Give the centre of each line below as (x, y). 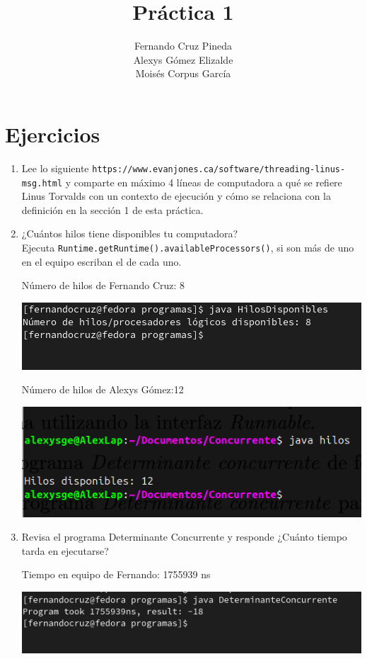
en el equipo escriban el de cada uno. (101, 261)
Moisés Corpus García (183, 73)
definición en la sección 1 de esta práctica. (112, 209)
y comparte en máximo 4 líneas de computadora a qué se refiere (204, 182)
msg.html (42, 183)
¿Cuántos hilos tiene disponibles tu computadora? (130, 233)
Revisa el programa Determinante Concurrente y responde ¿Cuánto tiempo (184, 537)
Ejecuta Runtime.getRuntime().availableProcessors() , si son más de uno (188, 247)
